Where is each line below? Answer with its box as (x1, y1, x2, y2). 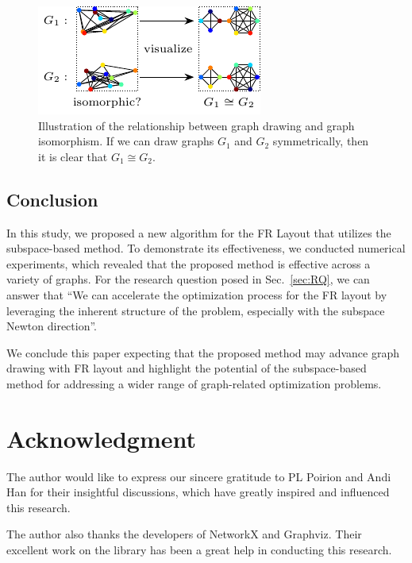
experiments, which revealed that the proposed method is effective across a (6, 255, 371, 272)
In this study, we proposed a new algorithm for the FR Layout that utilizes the (6, 224, 391, 241)
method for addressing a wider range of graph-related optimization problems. (6, 375, 382, 391)
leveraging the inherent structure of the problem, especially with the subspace (6, 302, 385, 318)
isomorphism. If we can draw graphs (38, 133, 214, 149)
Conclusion (6, 187, 98, 211)
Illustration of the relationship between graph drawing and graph (38, 117, 355, 133)
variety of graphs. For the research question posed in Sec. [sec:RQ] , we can (6, 271, 370, 287)
